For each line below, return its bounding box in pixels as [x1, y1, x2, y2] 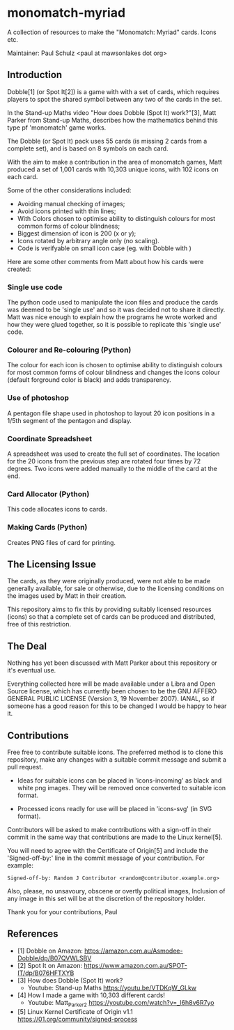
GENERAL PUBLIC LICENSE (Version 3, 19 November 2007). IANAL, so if [7, 695, 214, 703]
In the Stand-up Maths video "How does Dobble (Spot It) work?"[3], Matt [7, 108, 217, 116]
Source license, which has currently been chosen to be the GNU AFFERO [7, 687, 217, 695]
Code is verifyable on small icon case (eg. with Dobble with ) [17, 244, 192, 252]
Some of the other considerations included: [7, 186, 132, 194]
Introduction [7, 69, 63, 81]
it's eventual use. [7, 666, 56, 675]
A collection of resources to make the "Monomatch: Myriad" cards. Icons [7, 28, 217, 36]
